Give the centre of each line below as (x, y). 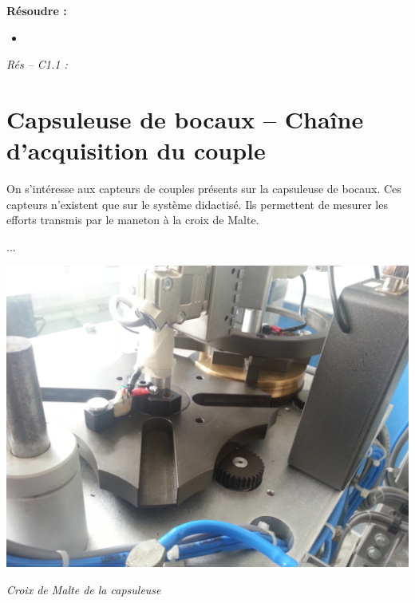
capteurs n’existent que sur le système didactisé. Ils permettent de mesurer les (197, 204)
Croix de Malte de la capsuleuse (84, 590)
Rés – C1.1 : (37, 64)
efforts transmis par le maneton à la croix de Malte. (133, 220)
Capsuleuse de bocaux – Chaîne (185, 118)
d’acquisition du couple (136, 150)
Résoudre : (37, 10)
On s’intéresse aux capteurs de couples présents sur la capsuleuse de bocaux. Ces (204, 189)
